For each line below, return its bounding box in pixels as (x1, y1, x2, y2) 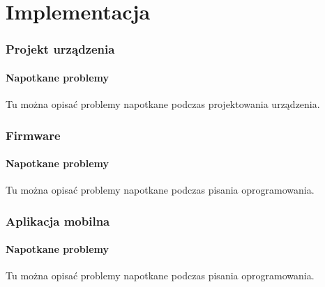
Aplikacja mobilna (6, 212, 110, 229)
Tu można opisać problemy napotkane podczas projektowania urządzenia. (6, 97, 320, 111)
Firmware (6, 126, 61, 143)
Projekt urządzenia (6, 40, 115, 58)
